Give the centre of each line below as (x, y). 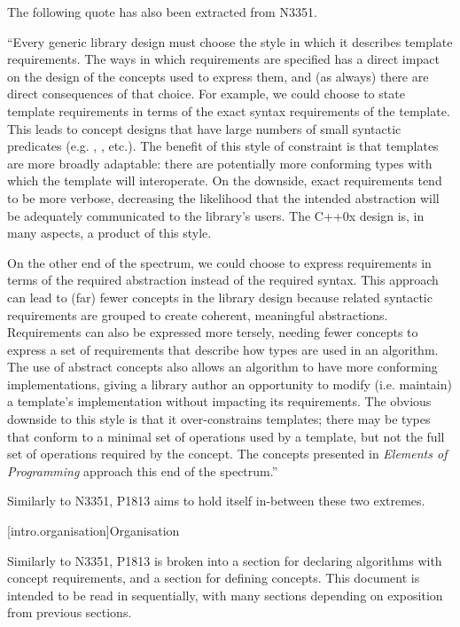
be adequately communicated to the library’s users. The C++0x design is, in (216, 215)
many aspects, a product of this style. (109, 233)
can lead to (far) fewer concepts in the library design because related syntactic (220, 297)
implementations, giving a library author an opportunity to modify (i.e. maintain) (230, 384)
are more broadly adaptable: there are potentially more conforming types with (220, 163)
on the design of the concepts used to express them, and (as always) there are (218, 76)
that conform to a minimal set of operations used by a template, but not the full (226, 436)
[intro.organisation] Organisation (94, 531)
